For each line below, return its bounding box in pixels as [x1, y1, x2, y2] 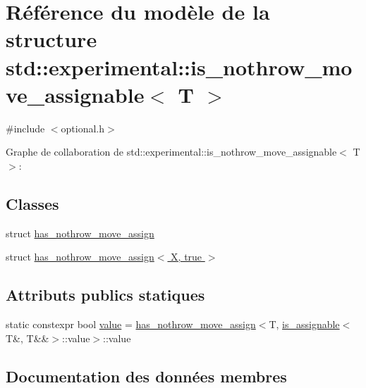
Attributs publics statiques [6, 284, 205, 306]
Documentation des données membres [6, 365, 287, 387]
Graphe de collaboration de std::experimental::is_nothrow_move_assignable [6, 144, 337, 159]
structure [6, 25, 97, 54]
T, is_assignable [269, 317, 340, 332]
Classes [6, 192, 59, 214]
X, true [171, 249, 202, 264]
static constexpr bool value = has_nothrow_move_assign [6, 317, 256, 332]
